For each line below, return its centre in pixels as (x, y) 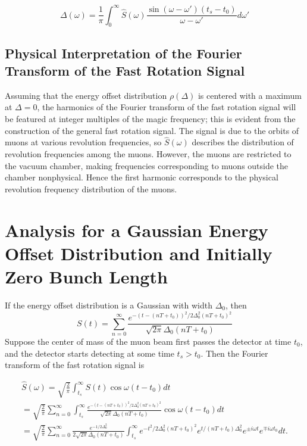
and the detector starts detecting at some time (90, 353)
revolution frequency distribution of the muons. (91, 188)
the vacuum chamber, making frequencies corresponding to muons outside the (147, 165)
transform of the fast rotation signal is (75, 365)
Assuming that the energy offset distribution (86, 95)
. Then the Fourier (234, 353)
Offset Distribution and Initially (139, 253)
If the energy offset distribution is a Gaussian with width (109, 305)
